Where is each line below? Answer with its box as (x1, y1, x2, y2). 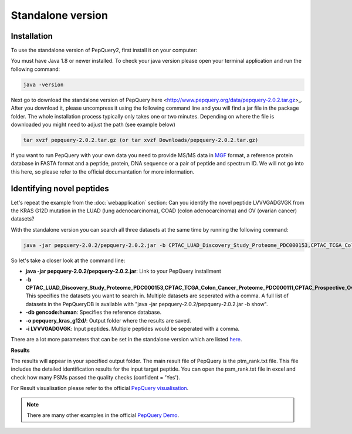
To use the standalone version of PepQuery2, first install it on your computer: (11, 47, 198, 54)
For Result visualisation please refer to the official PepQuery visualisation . (11, 385, 189, 392)
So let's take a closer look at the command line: (11, 257, 126, 264)
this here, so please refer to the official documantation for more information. (11, 168, 195, 175)
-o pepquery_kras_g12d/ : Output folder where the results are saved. (25, 317, 191, 324)
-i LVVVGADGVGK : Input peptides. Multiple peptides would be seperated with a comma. (25, 325, 240, 332)
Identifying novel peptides (11, 184, 109, 194)
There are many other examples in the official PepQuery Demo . (26, 412, 180, 419)
